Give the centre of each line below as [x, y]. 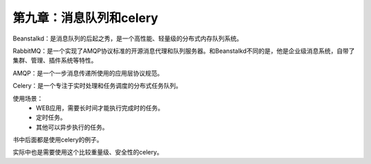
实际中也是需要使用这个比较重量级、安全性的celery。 [88, 152]
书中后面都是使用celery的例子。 [58, 140]
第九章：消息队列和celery [86, 18]
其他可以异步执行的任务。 [72, 127]
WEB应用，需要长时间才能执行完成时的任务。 [100, 108]
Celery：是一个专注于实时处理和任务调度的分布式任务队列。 [97, 86]
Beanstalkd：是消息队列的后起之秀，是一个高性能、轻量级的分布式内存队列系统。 [128, 38]
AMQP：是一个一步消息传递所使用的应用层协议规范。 [88, 73]
